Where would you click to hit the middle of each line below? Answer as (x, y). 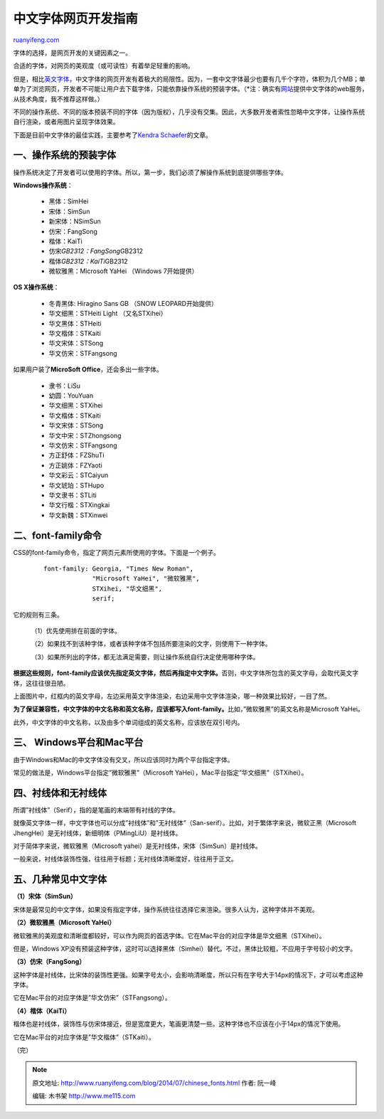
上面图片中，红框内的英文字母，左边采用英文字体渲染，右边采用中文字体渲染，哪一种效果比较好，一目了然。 (172, 696)
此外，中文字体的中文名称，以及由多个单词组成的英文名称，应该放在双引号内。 (128, 722)
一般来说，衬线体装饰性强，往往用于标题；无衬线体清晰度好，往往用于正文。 (125, 859)
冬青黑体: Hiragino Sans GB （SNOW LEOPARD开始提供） (133, 303)
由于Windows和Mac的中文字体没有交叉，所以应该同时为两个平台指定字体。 (123, 759)
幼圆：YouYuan (71, 396)
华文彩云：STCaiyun (79, 475)
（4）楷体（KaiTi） (42, 1011)
